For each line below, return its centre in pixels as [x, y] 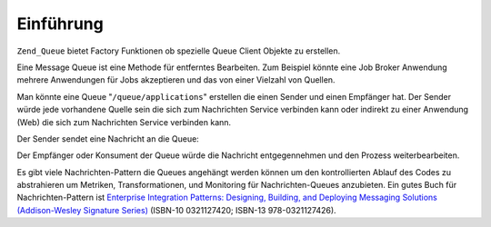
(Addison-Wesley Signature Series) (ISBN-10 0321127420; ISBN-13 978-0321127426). [176, 210]
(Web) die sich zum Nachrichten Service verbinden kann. [124, 122]
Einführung [60, 24]
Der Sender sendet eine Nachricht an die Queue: [108, 138]
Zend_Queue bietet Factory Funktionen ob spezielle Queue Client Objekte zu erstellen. [179, 51]
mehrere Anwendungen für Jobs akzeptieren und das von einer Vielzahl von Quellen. [176, 80]
